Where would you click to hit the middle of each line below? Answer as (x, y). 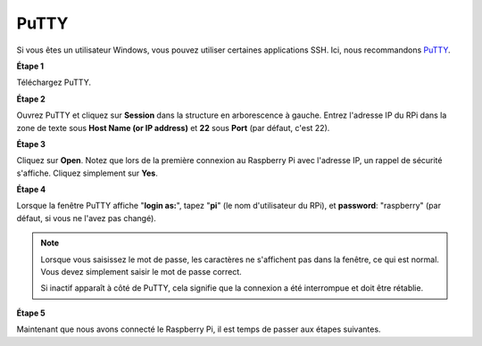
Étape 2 (31, 99)
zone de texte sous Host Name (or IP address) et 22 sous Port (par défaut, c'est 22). (173, 128)
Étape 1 (30, 66)
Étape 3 (31, 144)
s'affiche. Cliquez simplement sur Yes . (87, 173)
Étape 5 (31, 313)
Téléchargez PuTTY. (54, 82)
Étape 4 (31, 189)
